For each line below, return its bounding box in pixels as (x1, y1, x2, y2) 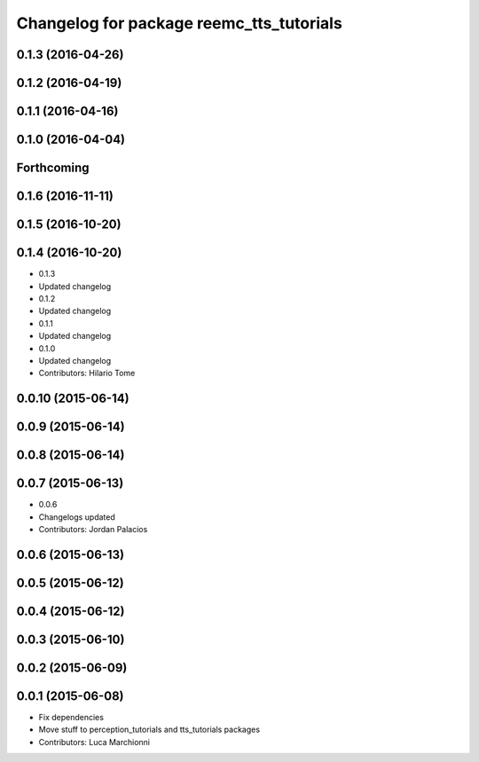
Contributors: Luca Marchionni (38, 736, 151, 747)
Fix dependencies (38, 712, 104, 723)
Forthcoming (16, 161, 90, 176)
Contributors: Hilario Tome (38, 368, 136, 379)
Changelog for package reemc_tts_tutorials (16, 13, 343, 33)
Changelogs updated (38, 511, 115, 522)
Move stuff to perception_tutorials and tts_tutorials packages (38, 724, 261, 735)
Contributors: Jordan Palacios (38, 524, 148, 535)
